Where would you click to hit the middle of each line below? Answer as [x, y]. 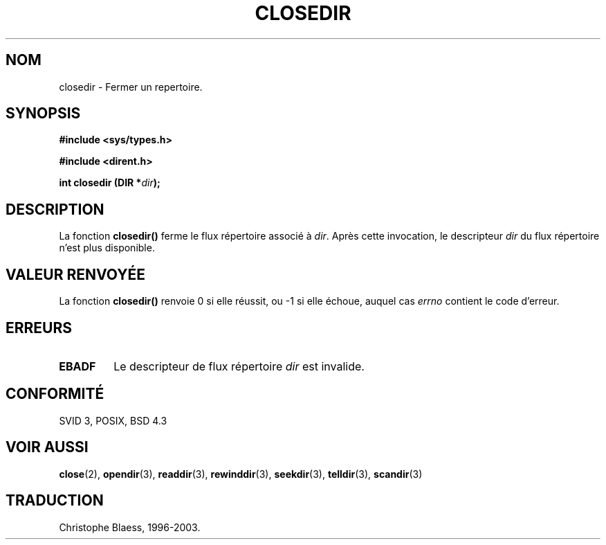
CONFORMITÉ [55, 394]
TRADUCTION [55, 501]
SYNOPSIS [43, 114]
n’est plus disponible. [107, 248]
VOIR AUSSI [47, 447]
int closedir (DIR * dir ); [110, 183]
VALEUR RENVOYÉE [75, 274]
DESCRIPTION [55, 209]
